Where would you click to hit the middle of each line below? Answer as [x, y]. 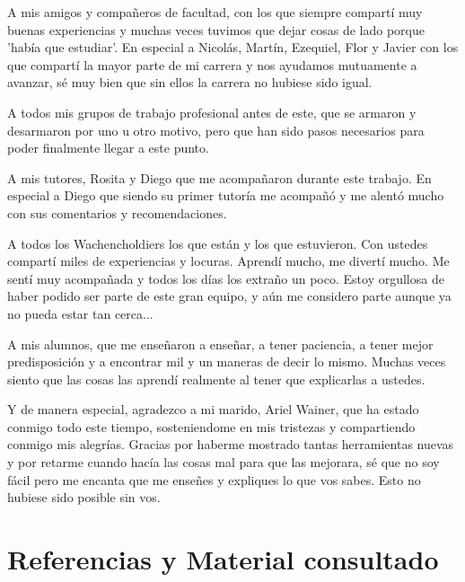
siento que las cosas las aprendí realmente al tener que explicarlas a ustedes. [216, 379]
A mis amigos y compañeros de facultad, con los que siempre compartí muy [215, 12]
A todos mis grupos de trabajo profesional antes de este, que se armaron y [212, 112]
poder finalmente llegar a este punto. [108, 148]
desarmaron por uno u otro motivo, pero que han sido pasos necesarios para [216, 130]
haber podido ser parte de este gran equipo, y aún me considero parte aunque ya [229, 296]
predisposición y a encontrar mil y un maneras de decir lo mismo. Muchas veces [227, 362]
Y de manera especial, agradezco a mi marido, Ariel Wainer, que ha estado [213, 409]
